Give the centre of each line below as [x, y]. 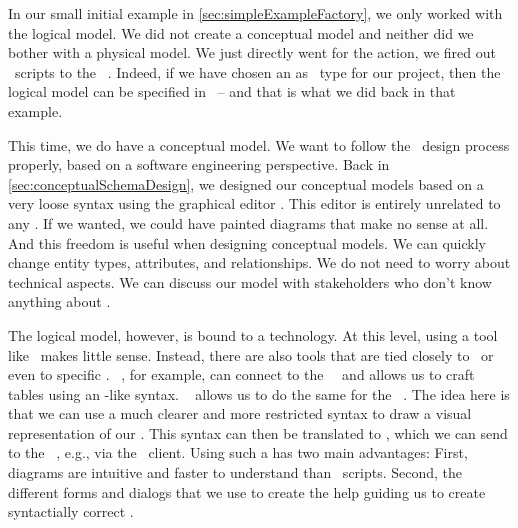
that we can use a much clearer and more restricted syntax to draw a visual [240, 413]
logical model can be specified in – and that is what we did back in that [232, 91]
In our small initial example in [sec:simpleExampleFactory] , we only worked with [255, 13]
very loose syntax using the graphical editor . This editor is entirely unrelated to [254, 203]
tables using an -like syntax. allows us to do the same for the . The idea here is [259, 393]
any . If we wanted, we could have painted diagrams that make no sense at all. [248, 222]
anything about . [59, 301]
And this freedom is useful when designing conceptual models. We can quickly [247, 242]
